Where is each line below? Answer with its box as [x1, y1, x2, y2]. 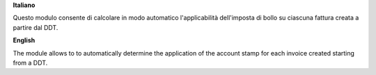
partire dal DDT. [13, 23, 58, 31]
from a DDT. [13, 58, 48, 67]
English [13, 36, 36, 44]
